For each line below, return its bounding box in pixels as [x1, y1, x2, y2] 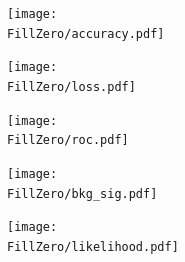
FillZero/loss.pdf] [7, 79, 136, 94]
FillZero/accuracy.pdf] [7, 26, 165, 41]
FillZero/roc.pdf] [7, 133, 129, 148]
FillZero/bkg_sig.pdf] [7, 186, 158, 201]
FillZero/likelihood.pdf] [7, 239, 179, 254]
